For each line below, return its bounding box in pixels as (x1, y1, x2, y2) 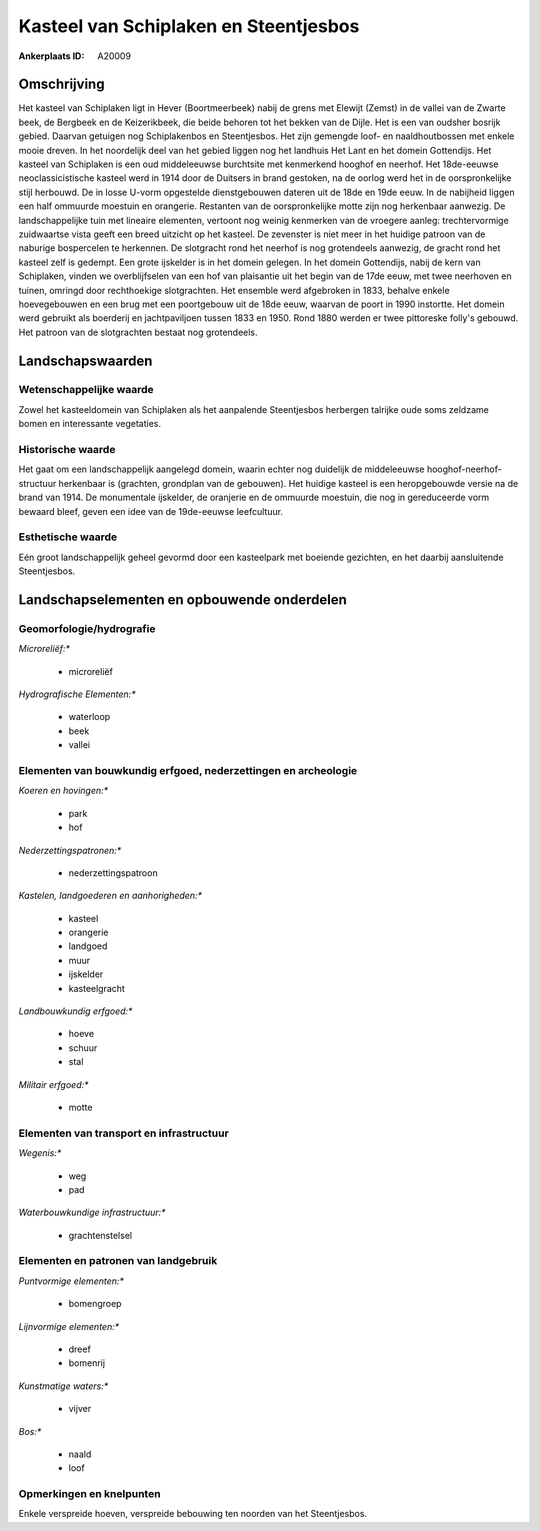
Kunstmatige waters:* (18, 1380, 109, 1392)
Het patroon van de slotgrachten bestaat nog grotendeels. (18, 326, 259, 338)
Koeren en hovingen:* (18, 785, 109, 797)
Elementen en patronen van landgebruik (18, 1254, 218, 1268)
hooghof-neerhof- (426, 463, 502, 475)
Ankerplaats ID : (18, 50, 85, 62)
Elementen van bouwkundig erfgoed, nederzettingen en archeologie (18, 763, 358, 777)
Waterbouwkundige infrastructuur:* (18, 1206, 166, 1219)
